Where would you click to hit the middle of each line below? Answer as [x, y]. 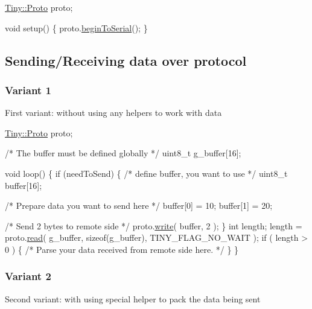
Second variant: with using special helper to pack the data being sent [133, 298]
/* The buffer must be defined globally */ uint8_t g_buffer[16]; [123, 153]
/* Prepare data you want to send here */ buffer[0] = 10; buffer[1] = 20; [139, 205]
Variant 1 [28, 90]
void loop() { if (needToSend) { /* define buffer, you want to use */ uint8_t [146, 173]
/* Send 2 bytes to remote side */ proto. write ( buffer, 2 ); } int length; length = [154, 225]
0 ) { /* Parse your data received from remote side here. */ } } [122, 249]
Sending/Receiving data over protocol [126, 60]
